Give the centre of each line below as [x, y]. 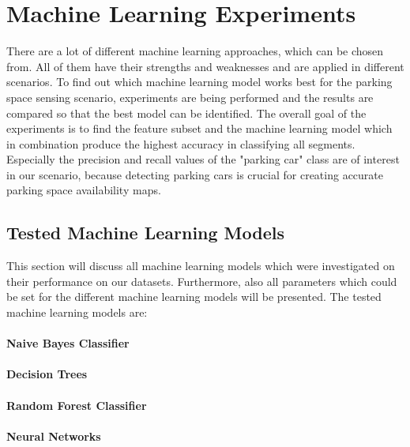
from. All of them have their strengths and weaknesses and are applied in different [205, 66]
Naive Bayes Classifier [68, 343]
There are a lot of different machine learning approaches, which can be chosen [195, 51]
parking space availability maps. [84, 190]
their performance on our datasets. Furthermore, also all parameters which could [202, 281]
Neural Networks [54, 436]
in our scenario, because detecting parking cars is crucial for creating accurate [195, 174]
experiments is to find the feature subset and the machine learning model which [199, 128]
